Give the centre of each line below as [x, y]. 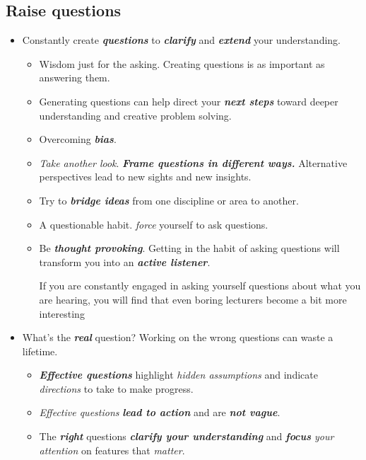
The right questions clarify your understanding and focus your [187, 436]
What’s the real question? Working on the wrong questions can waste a [178, 337]
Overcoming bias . [78, 139]
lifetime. [40, 351]
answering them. [75, 77]
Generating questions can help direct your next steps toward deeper [189, 101]
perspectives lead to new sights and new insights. [145, 177]
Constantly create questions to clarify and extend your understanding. [181, 40]
